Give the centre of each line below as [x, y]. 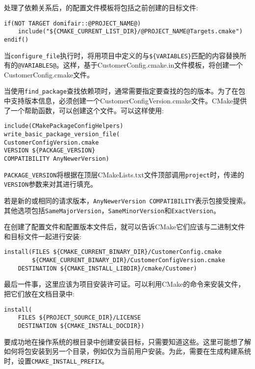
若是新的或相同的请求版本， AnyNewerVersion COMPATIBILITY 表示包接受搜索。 [127, 200]
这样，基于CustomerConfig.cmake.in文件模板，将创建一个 [153, 65]
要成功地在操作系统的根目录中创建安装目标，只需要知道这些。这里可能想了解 [127, 341]
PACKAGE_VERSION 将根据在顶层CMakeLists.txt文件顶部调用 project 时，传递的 [124, 174]
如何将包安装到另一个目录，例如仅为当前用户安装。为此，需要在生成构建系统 [127, 351]
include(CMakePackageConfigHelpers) [64, 126]
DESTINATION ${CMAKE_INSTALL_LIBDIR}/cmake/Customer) [107, 268]
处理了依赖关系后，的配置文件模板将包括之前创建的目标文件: [101, 7]
